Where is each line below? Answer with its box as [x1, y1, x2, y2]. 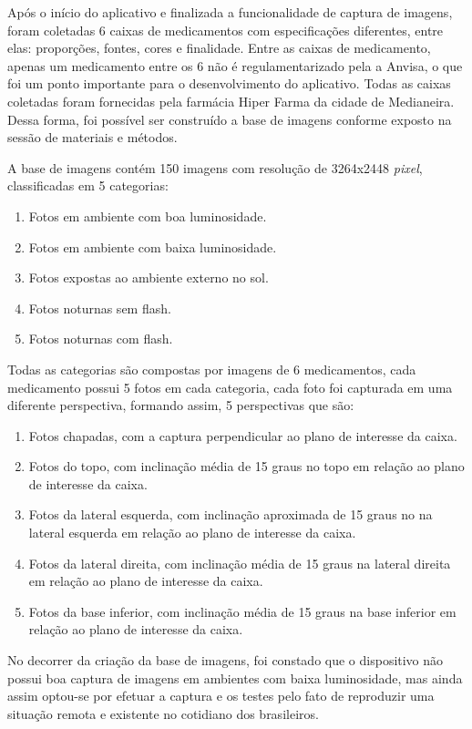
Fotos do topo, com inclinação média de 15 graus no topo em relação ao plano [28, 457, 465, 476]
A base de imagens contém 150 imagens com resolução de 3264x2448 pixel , [7, 158, 423, 177]
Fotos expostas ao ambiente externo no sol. [28, 268, 269, 287]
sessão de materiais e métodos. [7, 128, 178, 147]
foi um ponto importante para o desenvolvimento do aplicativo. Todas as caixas [7, 74, 451, 93]
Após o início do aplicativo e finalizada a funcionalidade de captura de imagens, [7, 3, 453, 21]
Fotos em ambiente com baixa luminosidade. [28, 237, 277, 256]
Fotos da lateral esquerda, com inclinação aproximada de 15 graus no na [28, 505, 433, 524]
